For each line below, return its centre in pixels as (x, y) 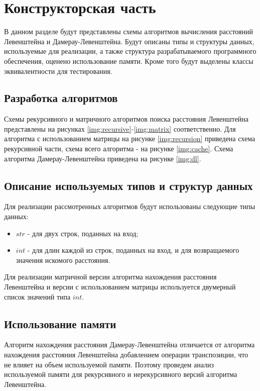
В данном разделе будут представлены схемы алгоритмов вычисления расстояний (128, 31)
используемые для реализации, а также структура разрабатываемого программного (130, 51)
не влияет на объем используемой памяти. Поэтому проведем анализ (109, 364)
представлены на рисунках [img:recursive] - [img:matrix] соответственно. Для (120, 128)
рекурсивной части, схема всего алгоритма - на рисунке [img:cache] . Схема (119, 149)
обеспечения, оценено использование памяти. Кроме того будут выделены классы (129, 61)
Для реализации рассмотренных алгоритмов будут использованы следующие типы (130, 206)
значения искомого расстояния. (63, 260)
